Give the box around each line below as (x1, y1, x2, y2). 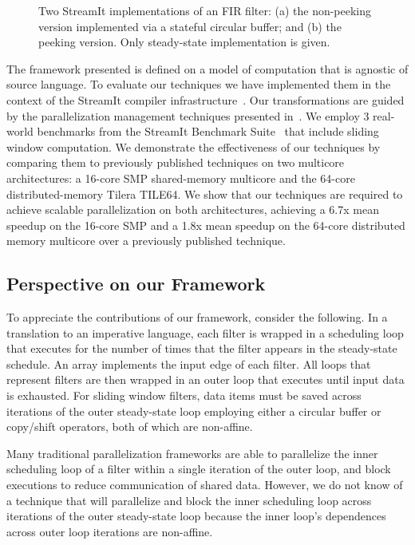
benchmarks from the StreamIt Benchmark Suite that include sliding (37, 123, 379, 140)
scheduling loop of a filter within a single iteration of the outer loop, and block (6, 460, 391, 477)
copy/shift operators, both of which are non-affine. (6, 418, 253, 435)
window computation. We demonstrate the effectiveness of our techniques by (6, 138, 381, 155)
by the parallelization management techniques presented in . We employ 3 (6, 107, 370, 124)
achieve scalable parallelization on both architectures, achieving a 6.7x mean (6, 201, 379, 218)
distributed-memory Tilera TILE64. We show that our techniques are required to (6, 185, 403, 202)
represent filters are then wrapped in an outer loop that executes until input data (6, 371, 405, 388)
